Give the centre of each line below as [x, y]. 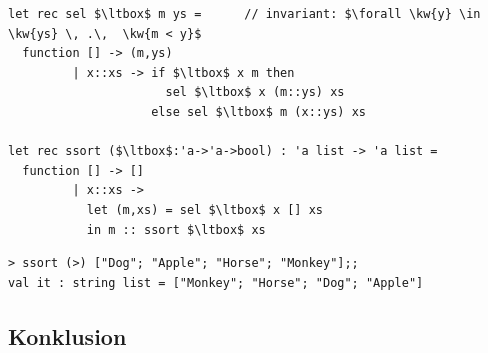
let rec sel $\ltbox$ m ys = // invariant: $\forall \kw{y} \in [244, 14]
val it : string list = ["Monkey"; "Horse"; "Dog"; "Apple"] [216, 282]
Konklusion [67, 335]
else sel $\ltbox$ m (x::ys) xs [258, 111]
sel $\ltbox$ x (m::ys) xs [255, 92]
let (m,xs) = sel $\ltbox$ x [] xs [204, 209]
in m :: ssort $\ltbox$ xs [176, 229]
